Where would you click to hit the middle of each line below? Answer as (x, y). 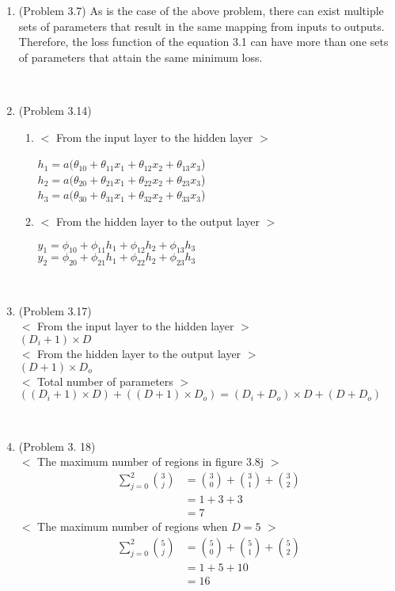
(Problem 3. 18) (57, 446)
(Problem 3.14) (55, 110)
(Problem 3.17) (55, 310)
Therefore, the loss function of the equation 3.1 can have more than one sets (203, 42)
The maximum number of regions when (133, 526)
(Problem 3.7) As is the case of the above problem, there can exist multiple (201, 10)
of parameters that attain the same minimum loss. (141, 57)
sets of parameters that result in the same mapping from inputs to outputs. (201, 26)
